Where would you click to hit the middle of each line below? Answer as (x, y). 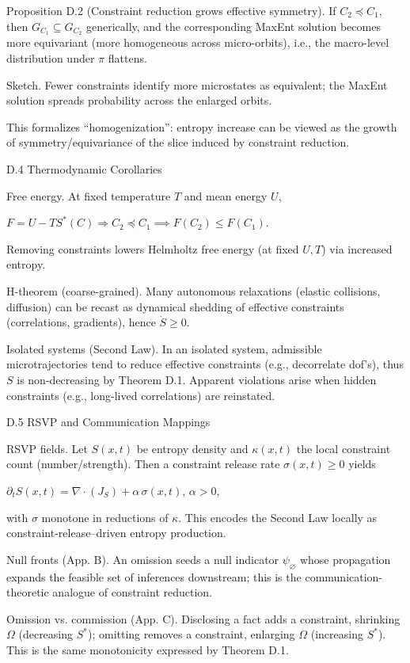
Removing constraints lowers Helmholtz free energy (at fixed (153, 248)
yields (362, 464)
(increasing (337, 634)
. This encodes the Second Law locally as (278, 517)
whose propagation (345, 559)
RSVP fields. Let (47, 448)
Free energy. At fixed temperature (89, 195)
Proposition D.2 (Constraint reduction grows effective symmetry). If (171, 10)
